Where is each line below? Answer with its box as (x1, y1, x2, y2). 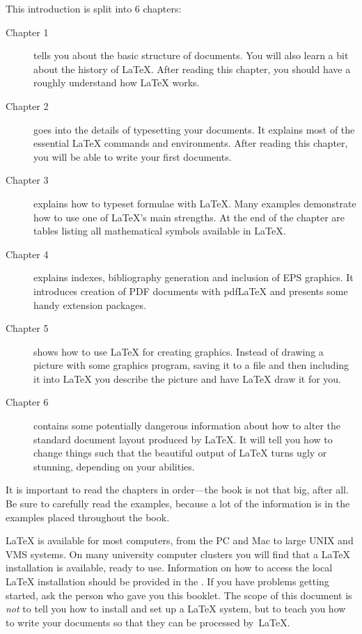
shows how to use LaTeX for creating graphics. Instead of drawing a (33, 344, 324, 358)
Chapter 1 (6, 24, 49, 39)
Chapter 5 (6, 321, 49, 335)
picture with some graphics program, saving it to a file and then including (33, 358, 349, 372)
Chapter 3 (6, 173, 49, 187)
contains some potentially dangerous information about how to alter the (33, 418, 340, 433)
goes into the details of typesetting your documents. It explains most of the (33, 122, 355, 136)
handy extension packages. (33, 297, 146, 312)
